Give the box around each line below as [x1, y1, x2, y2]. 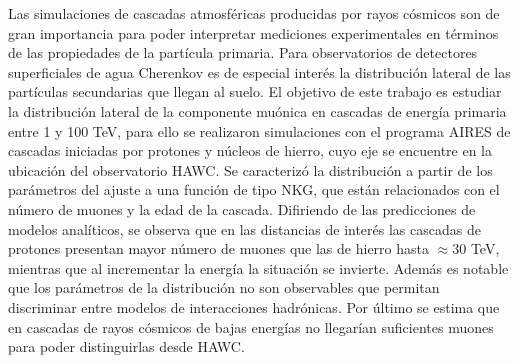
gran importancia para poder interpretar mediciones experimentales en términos [8, 22, 499, 43]
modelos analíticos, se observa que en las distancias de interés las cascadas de [8, 218, 481, 239]
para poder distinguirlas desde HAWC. [8, 336, 245, 357]
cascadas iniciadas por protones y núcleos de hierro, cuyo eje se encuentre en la [8, 140, 492, 161]
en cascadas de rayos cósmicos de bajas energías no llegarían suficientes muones [8, 316, 494, 337]
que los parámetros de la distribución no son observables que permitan [8, 277, 440, 298]
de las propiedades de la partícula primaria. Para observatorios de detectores [8, 42, 478, 63]
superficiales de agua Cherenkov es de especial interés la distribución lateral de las [8, 61, 511, 82]
